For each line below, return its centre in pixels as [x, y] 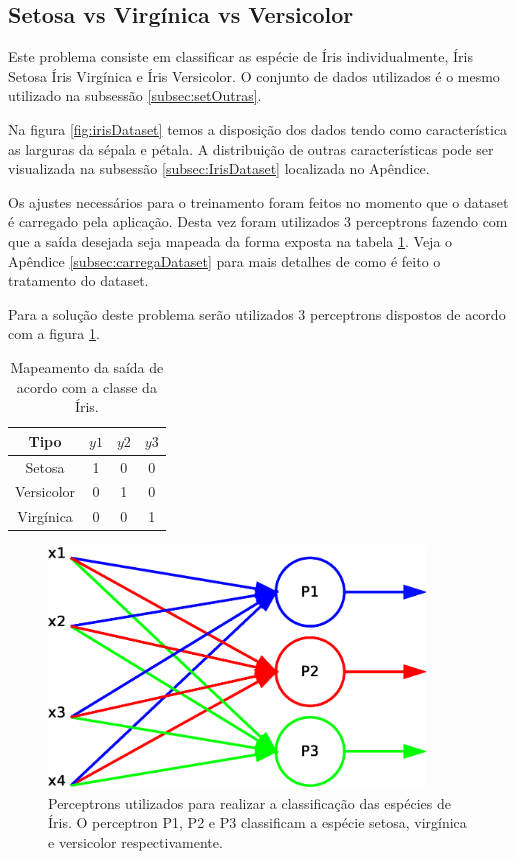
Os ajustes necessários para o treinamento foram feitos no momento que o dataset [258, 201]
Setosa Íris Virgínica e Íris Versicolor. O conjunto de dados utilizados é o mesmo [254, 75]
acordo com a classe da [86, 386]
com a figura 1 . [54, 333]
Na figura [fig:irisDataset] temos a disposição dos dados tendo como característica [258, 128]
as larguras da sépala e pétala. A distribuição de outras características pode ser [251, 148]
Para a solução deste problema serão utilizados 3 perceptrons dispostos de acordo [257, 313]
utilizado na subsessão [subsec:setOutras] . [135, 95]
